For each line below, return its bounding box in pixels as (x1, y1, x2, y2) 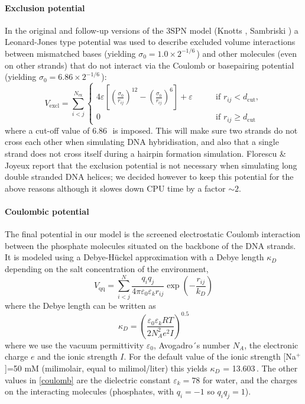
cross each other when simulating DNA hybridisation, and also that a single (5, 135, 279, 148)
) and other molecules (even (196, 47, 297, 59)
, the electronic (244, 338, 298, 351)
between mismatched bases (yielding (5, 47, 136, 59)
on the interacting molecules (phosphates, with (5, 385, 174, 397)
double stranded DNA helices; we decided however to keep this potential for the (5, 170, 294, 183)
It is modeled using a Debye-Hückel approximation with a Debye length (5, 251, 264, 263)
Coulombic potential (5, 205, 89, 217)
